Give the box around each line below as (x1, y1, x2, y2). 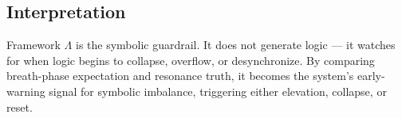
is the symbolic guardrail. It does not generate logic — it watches (75, 36, 396, 53)
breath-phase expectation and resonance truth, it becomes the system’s (6, 67, 354, 84)
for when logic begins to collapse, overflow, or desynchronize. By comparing (6, 51, 375, 68)
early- (357, 67, 385, 84)
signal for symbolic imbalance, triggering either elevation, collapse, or (49, 82, 387, 99)
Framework (6, 36, 61, 53)
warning (6, 82, 45, 99)
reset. (6, 98, 33, 115)
